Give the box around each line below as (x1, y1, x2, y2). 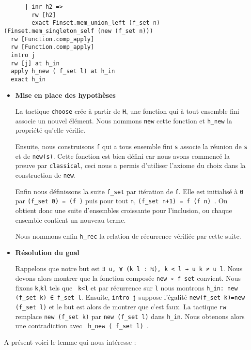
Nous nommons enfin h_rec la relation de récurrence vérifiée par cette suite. (15, 231, 241, 241)
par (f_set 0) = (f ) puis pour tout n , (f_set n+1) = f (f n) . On (15, 196, 228, 206)
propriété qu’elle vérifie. (15, 125, 86, 135)
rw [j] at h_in (11, 60, 60, 67)
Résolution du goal (15, 247, 79, 257)
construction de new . (15, 170, 76, 180)
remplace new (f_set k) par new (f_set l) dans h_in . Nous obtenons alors (15, 311, 245, 321)
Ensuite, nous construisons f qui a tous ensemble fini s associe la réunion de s (15, 141, 248, 152)
